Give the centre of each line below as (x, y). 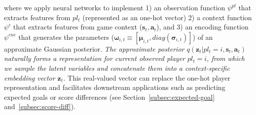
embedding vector (30, 77)
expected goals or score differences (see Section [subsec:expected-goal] (110, 97)
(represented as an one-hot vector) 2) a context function (167, 17)
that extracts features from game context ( (78, 27)
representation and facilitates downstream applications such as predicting (115, 87)
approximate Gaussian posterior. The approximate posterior (94, 48)
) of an (203, 37)
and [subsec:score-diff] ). (40, 106)
